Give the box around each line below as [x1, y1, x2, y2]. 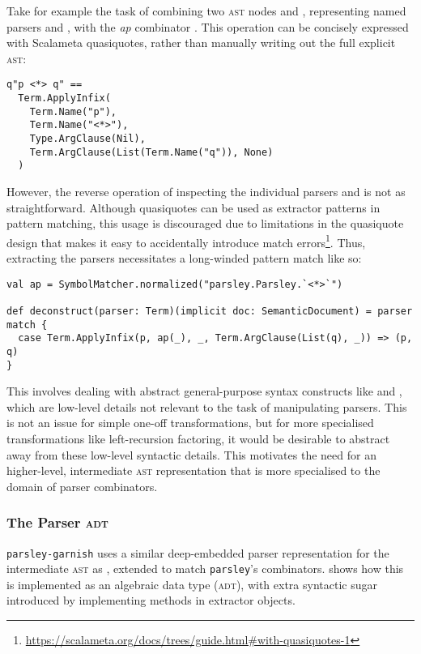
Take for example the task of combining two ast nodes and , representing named [6, 2, 406, 19]
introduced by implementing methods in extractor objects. [6, 592, 296, 609]
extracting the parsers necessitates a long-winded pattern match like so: [6, 250, 362, 266]
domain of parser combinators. [6, 477, 158, 494]
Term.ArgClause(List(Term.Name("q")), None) [29, 146, 274, 158]
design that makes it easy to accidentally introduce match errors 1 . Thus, [6, 231, 366, 250]
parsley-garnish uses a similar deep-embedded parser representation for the [6, 544, 389, 561]
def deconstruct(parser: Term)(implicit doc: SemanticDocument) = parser [6, 305, 413, 317]
